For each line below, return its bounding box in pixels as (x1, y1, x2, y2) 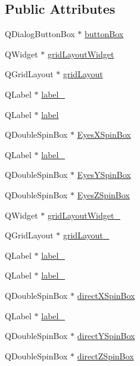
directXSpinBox (77, 289, 135, 301)
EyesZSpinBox (77, 188, 130, 201)
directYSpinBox (77, 329, 135, 342)
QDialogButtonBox (5, 28, 75, 40)
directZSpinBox (77, 349, 134, 362)
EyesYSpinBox (77, 168, 131, 181)
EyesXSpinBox (77, 128, 131, 141)
